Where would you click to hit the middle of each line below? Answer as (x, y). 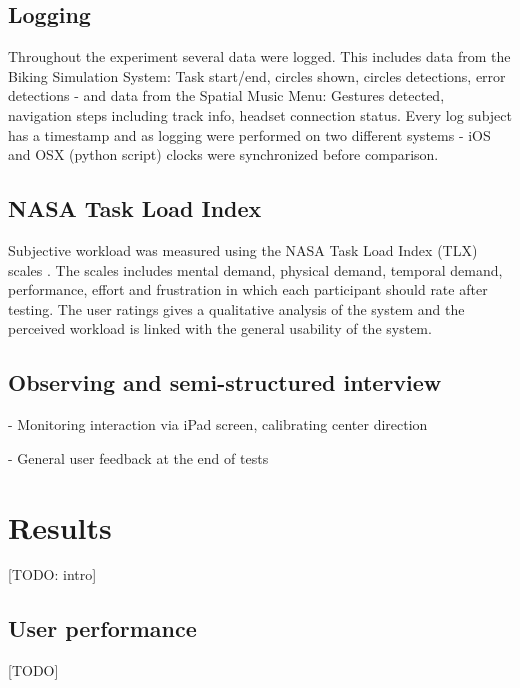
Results (60, 526)
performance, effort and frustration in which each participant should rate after (248, 289)
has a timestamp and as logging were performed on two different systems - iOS (249, 134)
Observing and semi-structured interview (225, 382)
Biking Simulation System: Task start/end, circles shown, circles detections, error (257, 75)
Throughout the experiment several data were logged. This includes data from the (259, 56)
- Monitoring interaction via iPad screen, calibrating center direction (218, 424)
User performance (102, 628)
